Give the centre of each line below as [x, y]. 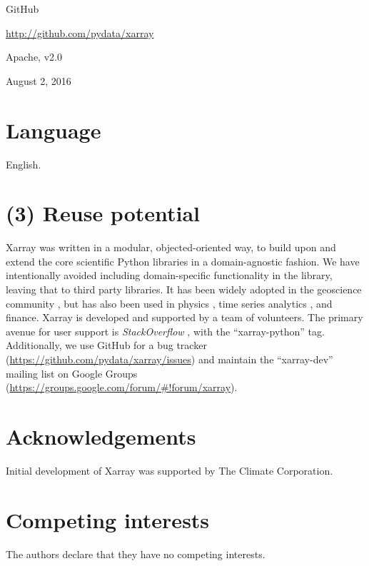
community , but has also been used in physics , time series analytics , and [169, 303]
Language [54, 130]
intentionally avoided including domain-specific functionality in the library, [169, 275]
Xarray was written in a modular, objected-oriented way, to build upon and [171, 247]
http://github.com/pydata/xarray [80, 32]
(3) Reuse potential [103, 213]
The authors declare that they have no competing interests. [136, 554]
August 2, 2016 [39, 80]
